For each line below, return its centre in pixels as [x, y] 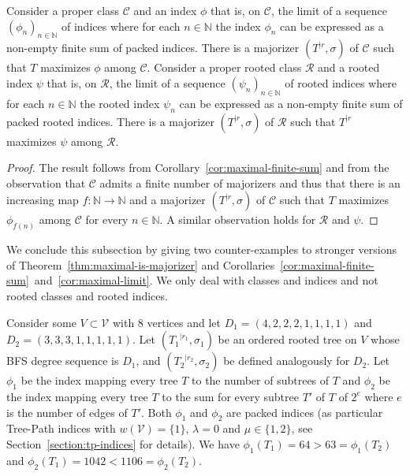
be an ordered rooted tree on [287, 339]
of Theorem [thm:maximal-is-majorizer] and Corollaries [141, 264]
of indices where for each [121, 26]
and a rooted [349, 67]
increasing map [43, 200]
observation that [46, 182]
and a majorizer [168, 200]
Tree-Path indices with [61, 428]
